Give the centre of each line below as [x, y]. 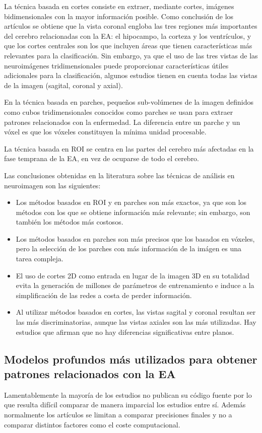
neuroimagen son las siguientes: [52, 185]
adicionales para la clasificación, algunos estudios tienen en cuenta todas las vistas [131, 75]
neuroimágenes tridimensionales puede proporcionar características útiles [116, 65]
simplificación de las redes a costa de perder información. [104, 295]
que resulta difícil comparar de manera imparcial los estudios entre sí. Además [125, 405]
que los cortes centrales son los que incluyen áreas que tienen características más [128, 46]
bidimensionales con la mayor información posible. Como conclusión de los [119, 16]
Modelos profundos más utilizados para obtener [131, 359]
